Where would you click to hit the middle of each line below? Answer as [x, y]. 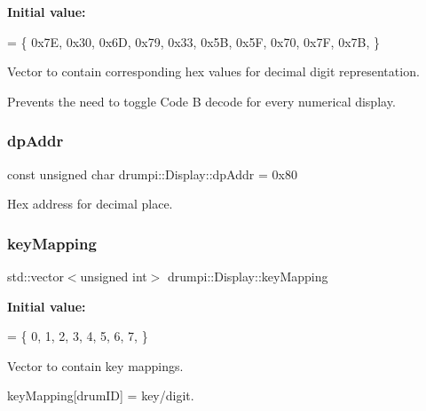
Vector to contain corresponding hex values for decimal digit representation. [213, 71]
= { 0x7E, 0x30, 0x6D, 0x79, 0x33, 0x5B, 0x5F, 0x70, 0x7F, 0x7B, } [194, 41]
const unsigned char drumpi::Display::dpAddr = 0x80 [152, 174]
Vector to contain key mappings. [95, 365]
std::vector [35, 276]
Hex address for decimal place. [90, 204]
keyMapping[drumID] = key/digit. [101, 395]
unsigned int [114, 276]
